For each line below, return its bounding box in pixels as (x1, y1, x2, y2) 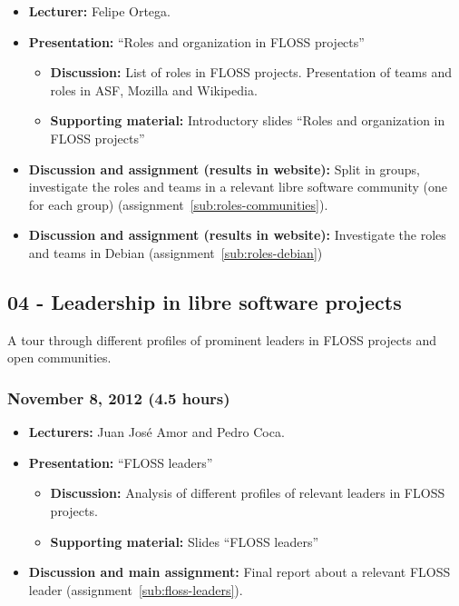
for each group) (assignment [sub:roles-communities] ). (28, 194, 328, 214)
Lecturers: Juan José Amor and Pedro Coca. (28, 422, 285, 442)
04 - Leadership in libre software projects (7, 287, 402, 315)
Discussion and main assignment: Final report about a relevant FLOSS (28, 562, 451, 581)
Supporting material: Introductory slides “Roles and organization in (50, 111, 445, 130)
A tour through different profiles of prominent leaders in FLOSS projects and (7, 330, 437, 349)
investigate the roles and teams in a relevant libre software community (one (28, 177, 448, 196)
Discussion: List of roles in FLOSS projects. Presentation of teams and (50, 63, 453, 82)
